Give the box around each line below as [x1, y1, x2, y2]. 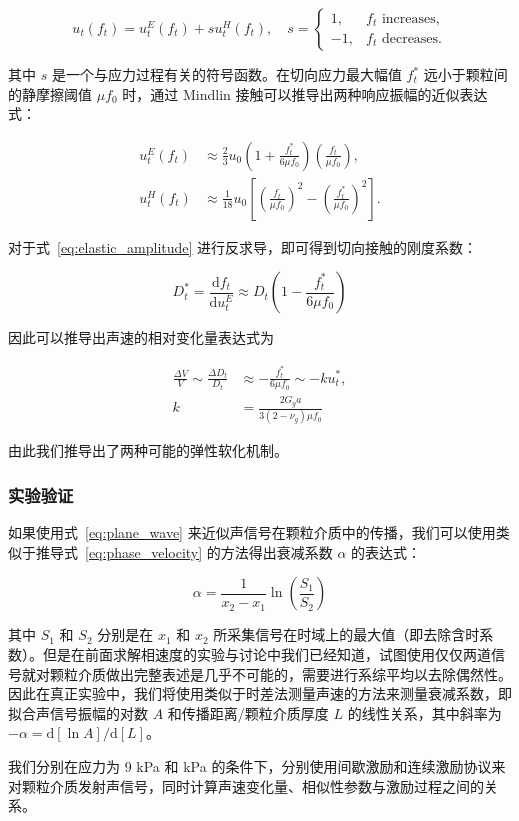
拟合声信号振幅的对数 [8, 702, 148, 723]
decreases [381, 31, 439, 46]
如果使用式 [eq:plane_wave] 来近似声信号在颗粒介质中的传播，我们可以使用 [8, 522, 496, 543]
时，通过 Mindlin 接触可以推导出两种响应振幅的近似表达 [122, 83, 488, 104]
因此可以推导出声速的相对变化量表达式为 [8, 327, 274, 348]
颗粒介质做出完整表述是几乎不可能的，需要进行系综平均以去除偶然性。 [49, 663, 512, 684]
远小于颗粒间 [423, 64, 508, 84]
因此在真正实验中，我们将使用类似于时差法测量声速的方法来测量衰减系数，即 [8, 683, 512, 704]
